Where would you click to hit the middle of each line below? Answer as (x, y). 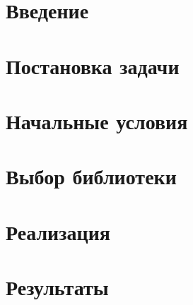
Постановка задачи (93, 65)
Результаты (57, 287)
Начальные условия (97, 120)
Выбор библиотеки (91, 176)
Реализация (58, 231)
